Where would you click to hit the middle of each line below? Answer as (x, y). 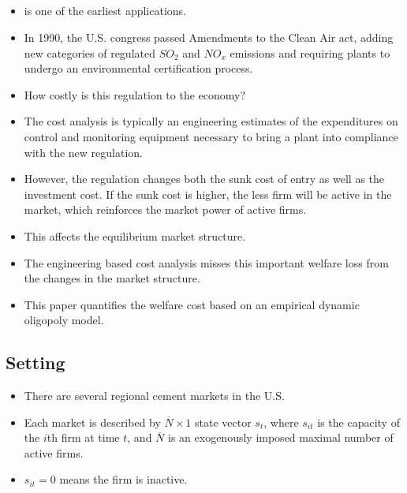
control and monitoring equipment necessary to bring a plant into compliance (211, 136)
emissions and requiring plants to (310, 52)
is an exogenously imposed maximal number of (281, 437)
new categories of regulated (90, 52)
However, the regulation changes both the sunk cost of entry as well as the (204, 179)
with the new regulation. (83, 152)
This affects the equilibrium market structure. (135, 235)
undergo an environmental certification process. (138, 68)
